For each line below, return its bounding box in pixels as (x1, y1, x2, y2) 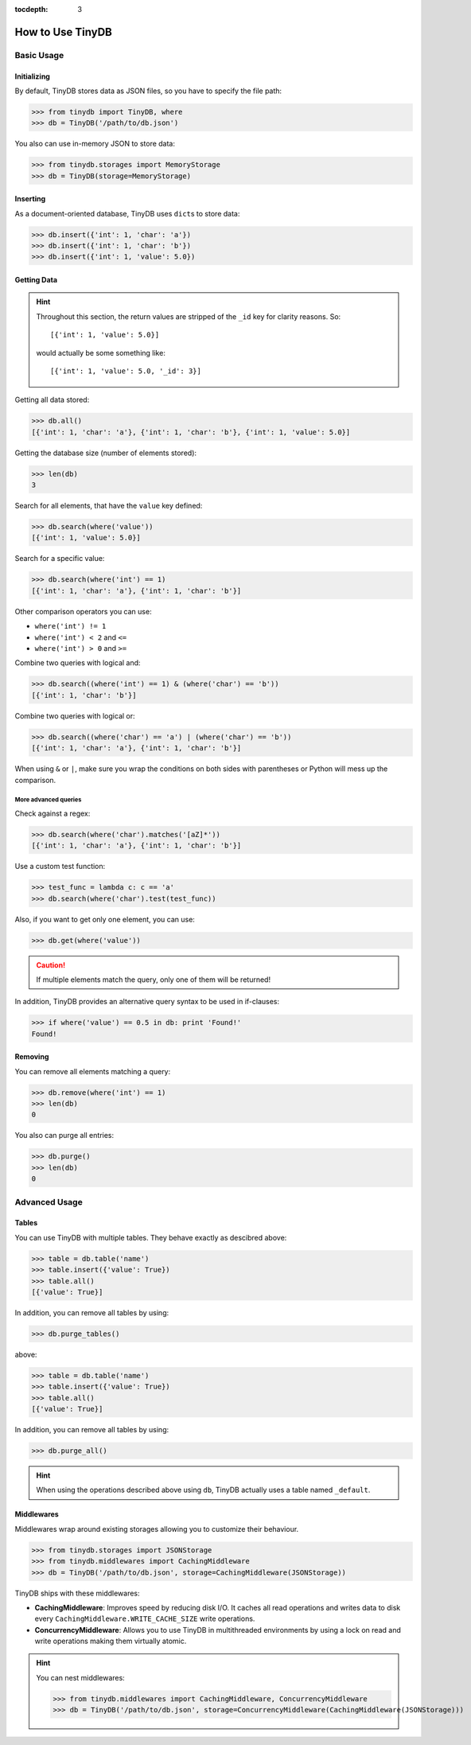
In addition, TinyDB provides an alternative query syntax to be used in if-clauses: (14, 997, 280, 1007)
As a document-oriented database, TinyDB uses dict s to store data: (14, 208, 240, 218)
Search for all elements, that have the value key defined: (14, 501, 203, 511)
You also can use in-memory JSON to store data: (14, 139, 175, 149)
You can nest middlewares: (36, 1673, 125, 1682)
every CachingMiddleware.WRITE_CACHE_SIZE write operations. (34, 1614, 255, 1623)
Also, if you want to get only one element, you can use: (14, 914, 195, 924)
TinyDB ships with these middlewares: (14, 1588, 140, 1598)
